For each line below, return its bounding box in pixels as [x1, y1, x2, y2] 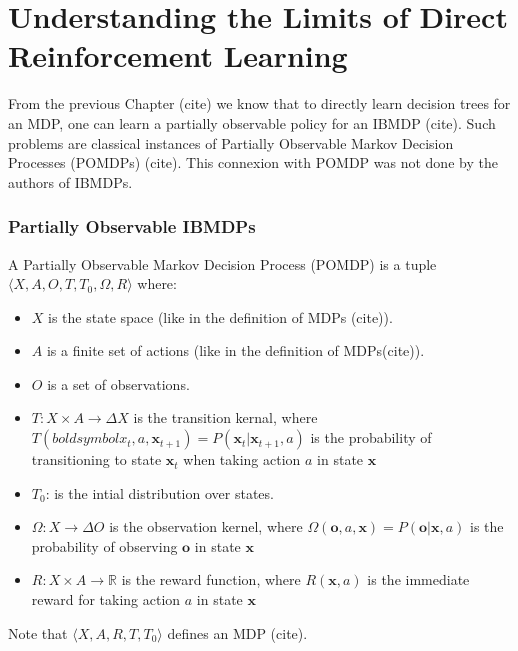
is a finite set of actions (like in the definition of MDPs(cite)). [46, 340, 425, 361]
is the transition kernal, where [133, 407, 318, 428]
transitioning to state [31, 449, 162, 470]
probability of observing [31, 535, 178, 556]
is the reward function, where [121, 569, 301, 590]
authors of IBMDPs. [8, 171, 133, 192]
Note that [8, 622, 68, 643]
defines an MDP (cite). [167, 622, 308, 643]
